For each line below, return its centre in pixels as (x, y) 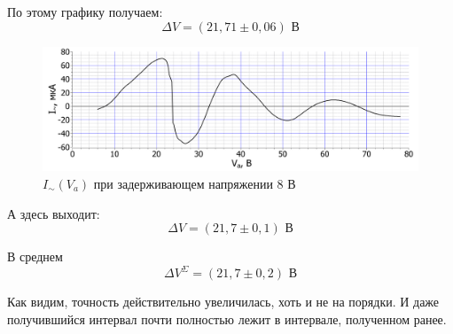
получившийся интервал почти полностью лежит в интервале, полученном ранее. (227, 318)
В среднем (35, 256)
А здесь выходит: (54, 213)
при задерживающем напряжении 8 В (195, 183)
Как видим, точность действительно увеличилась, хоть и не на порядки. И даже (223, 302)
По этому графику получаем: (85, 12)
